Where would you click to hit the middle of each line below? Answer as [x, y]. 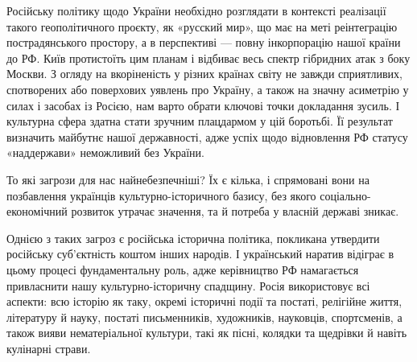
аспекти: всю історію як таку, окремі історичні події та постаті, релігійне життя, [204, 301]
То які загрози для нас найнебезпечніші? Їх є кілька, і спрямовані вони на [188, 179]
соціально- [345, 195]
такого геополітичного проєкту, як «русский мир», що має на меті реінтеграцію [202, 26]
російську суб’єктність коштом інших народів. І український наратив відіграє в [200, 254]
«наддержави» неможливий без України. [105, 152]
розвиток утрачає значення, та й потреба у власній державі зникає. [235, 211]
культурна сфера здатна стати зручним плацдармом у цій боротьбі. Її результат [200, 121]
